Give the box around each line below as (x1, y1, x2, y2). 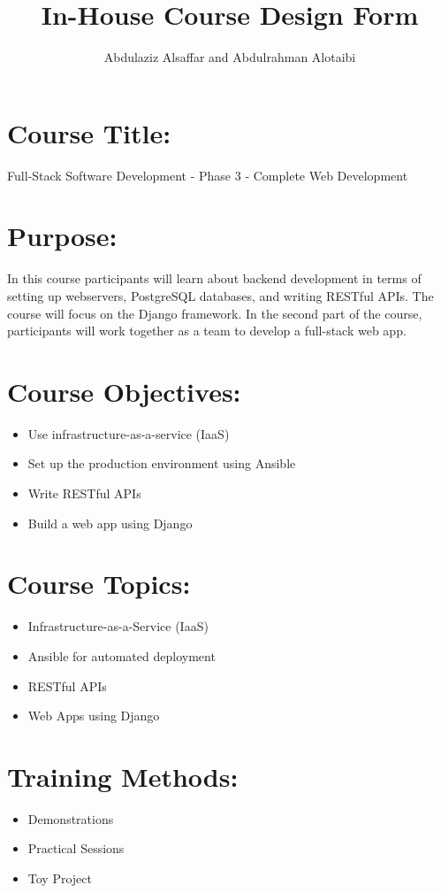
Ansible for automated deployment (27, 646, 216, 665)
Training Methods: (7, 758, 239, 794)
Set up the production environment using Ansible (27, 454, 296, 473)
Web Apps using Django (27, 706, 160, 725)
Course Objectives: (7, 373, 241, 409)
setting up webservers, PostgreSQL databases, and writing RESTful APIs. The (7, 286, 434, 304)
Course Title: (7, 114, 171, 150)
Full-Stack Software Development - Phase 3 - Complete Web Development (7, 166, 408, 184)
